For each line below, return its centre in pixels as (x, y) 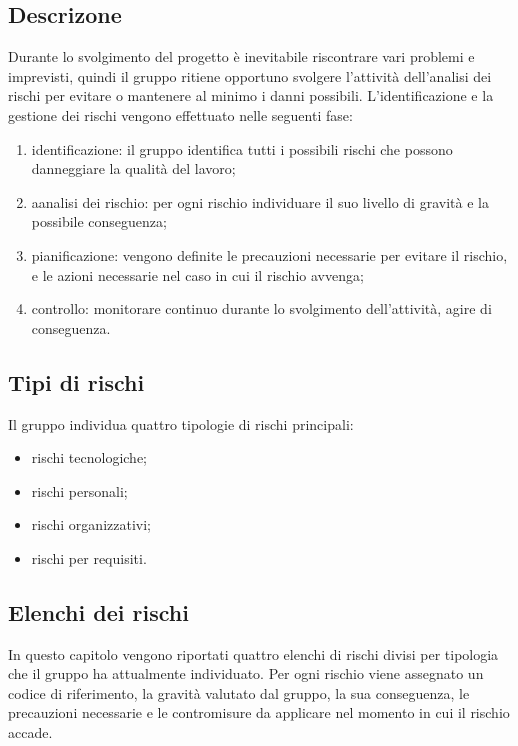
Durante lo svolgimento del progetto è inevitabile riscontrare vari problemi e (241, 56)
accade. (30, 732)
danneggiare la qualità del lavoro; (133, 168)
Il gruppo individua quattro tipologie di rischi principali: (181, 423)
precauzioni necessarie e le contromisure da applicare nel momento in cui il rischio (259, 712)
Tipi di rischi (76, 381)
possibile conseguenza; (99, 221)
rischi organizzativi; (91, 524)
